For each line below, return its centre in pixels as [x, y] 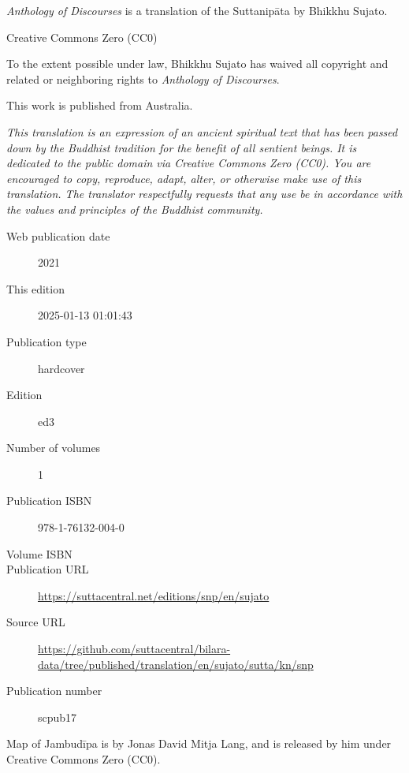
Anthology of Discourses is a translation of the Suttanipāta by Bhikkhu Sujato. [197, 10]
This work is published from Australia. [100, 105]
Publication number [54, 691]
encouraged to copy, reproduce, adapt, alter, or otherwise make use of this [184, 178]
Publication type [46, 341]
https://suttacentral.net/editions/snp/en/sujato [154, 595]
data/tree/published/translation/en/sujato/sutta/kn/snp [176, 664]
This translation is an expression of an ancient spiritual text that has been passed [202, 131]
